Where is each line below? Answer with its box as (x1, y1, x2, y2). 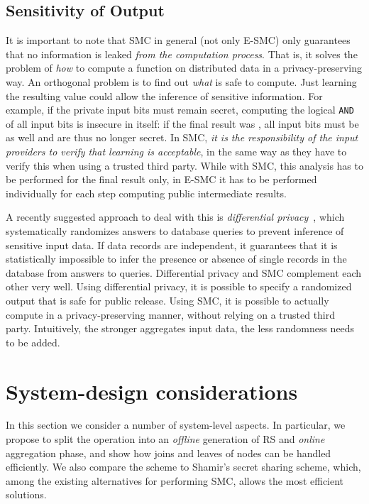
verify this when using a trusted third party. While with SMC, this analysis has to (6, 158, 363, 172)
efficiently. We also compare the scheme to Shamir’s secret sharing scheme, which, (6, 459, 361, 474)
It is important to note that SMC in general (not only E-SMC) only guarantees (6, 33, 351, 48)
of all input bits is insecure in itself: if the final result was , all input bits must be (6, 116, 359, 131)
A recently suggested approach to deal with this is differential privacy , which (6, 209, 345, 224)
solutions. (6, 487, 47, 502)
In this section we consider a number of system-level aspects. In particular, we (6, 417, 346, 432)
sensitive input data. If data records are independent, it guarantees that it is (6, 237, 338, 252)
